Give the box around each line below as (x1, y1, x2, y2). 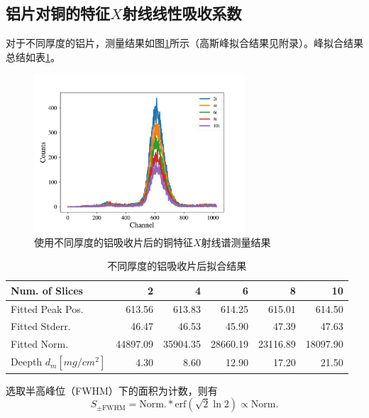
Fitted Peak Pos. (11, 301, 84, 316)
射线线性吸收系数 (122, 2, 242, 24)
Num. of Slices (11, 282, 83, 297)
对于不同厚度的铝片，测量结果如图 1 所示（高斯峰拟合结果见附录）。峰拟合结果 (6, 35, 363, 50)
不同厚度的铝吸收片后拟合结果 (107, 258, 247, 273)
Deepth (11, 354, 43, 369)
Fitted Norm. (11, 336, 69, 351)
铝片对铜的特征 (6, 2, 110, 24)
